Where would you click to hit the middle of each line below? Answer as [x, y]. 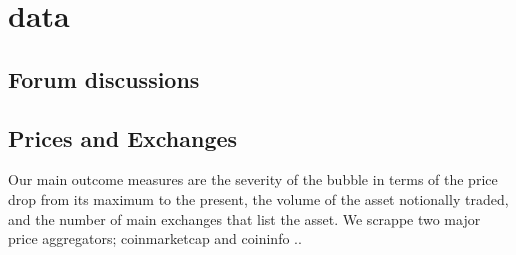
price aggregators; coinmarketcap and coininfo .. [155, 238]
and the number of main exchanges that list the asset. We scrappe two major [244, 218]
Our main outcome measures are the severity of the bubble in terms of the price [253, 179]
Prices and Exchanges [123, 137]
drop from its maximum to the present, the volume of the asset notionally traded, [258, 198]
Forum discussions [104, 78]
